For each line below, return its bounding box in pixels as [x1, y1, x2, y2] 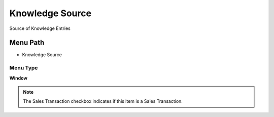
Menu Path [9, 38, 45, 47]
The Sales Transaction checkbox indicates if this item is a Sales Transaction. [23, 98, 183, 104]
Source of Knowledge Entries [9, 25, 71, 31]
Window [9, 75, 28, 81]
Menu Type [9, 64, 38, 71]
